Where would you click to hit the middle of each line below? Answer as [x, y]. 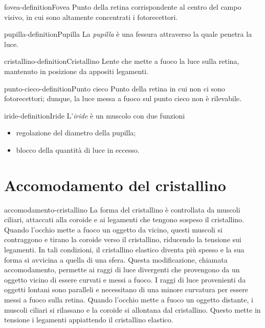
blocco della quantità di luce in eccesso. [78, 149]
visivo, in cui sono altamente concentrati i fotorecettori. [91, 17]
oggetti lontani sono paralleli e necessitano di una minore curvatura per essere [126, 289]
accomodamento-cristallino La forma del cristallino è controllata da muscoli [122, 209]
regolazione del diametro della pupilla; [76, 133]
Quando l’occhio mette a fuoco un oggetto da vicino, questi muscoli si [113, 229]
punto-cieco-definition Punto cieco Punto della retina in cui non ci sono [115, 88]
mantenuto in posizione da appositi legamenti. [76, 71]
